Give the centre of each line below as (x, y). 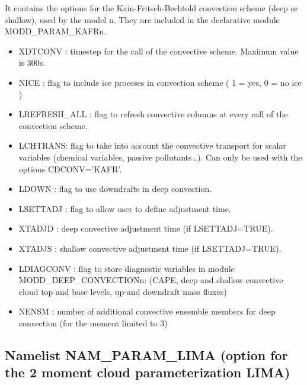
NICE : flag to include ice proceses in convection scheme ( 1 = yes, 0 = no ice (160, 82)
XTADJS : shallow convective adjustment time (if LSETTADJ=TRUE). (150, 248)
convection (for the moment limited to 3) (93, 323)
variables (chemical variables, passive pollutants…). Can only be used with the (160, 157)
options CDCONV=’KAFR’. (70, 169)
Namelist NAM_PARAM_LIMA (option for (146, 354)
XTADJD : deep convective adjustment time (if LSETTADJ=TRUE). (146, 228)
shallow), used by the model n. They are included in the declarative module (142, 19)
